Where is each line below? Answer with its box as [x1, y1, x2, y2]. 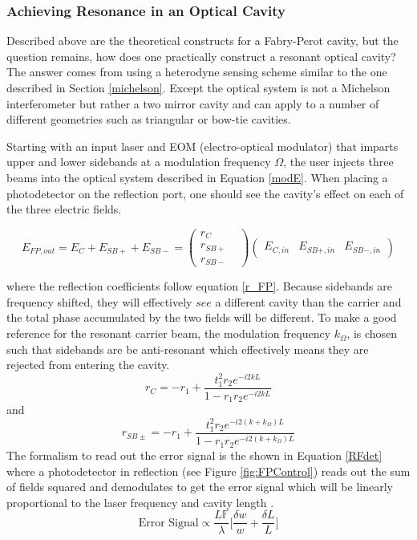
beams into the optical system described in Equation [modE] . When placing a [6, 168, 388, 185]
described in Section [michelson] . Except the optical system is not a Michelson [6, 79, 391, 95]
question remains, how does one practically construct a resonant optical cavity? [6, 47, 396, 64]
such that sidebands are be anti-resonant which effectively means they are [6, 340, 369, 357]
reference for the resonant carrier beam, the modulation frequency [6, 325, 331, 342]
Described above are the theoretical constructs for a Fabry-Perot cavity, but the [6, 32, 399, 49]
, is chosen [346, 325, 398, 342]
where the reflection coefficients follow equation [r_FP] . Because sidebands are [6, 278, 392, 294]
